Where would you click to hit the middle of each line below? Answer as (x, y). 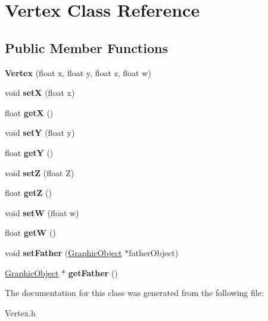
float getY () (29, 152)
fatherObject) (154, 252)
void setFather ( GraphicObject (63, 252)
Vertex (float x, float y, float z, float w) (78, 72)
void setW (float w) (42, 212)
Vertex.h (20, 312)
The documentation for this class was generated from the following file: (134, 293)
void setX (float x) (40, 93)
